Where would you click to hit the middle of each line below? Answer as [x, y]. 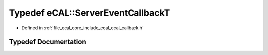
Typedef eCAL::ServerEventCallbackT [90, 13]
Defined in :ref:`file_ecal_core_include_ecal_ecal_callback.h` [83, 28]
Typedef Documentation [48, 42]
